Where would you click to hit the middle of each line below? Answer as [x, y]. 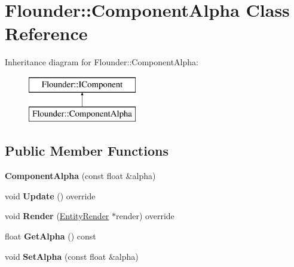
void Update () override [50, 195]
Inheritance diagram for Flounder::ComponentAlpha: [102, 62]
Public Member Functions [87, 151]
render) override [145, 216]
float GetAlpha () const [50, 236]
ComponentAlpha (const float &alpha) [80, 176]
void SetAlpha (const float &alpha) [72, 256]
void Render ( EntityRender [57, 216]
